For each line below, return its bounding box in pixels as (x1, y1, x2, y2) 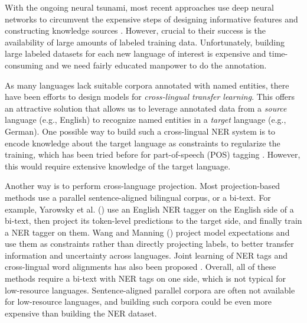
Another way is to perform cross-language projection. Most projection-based (5, 180, 280, 192)
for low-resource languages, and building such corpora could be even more (5, 295, 272, 308)
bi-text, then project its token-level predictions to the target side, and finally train (5, 214, 302, 227)
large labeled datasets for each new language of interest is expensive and (5, 47, 266, 60)
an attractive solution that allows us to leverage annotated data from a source (5, 102, 287, 114)
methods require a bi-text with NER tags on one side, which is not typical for (5, 272, 286, 285)
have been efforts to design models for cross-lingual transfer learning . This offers (5, 90, 295, 103)
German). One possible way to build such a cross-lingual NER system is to (5, 125, 276, 137)
